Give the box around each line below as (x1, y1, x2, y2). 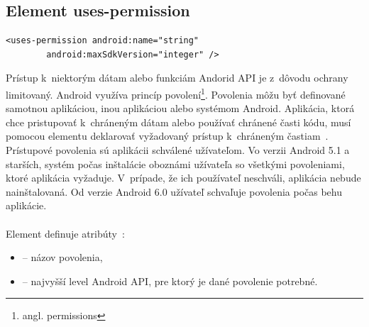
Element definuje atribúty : (6, 226, 125, 240)
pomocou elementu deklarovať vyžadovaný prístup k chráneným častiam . (6, 128, 329, 143)
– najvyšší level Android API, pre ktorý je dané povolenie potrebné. (22, 273, 318, 288)
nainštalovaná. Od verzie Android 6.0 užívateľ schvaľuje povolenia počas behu (6, 184, 342, 199)
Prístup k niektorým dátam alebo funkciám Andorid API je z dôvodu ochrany (6, 70, 348, 85)
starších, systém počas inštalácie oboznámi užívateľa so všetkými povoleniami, (6, 156, 345, 171)
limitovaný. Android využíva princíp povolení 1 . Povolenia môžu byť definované (6, 84, 346, 101)
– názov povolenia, (22, 250, 103, 265)
